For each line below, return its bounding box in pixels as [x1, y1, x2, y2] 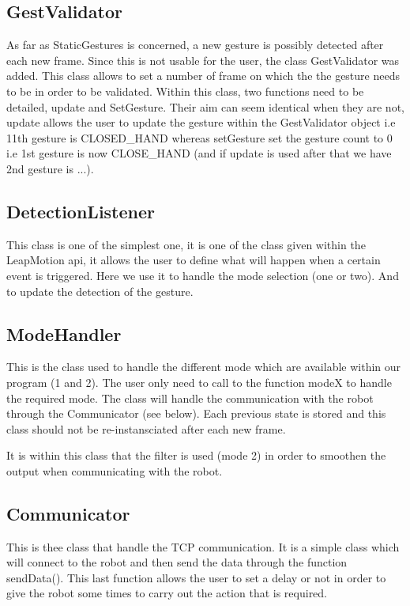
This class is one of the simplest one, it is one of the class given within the [6, 236, 366, 252]
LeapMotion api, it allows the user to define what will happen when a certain [6, 252, 381, 268]
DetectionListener [6, 199, 156, 223]
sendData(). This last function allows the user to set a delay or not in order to [6, 569, 386, 585]
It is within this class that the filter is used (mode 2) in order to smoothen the [6, 447, 386, 464]
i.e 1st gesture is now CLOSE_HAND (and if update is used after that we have [6, 145, 392, 161]
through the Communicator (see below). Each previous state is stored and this [6, 405, 386, 422]
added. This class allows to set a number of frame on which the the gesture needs [6, 67, 400, 84]
